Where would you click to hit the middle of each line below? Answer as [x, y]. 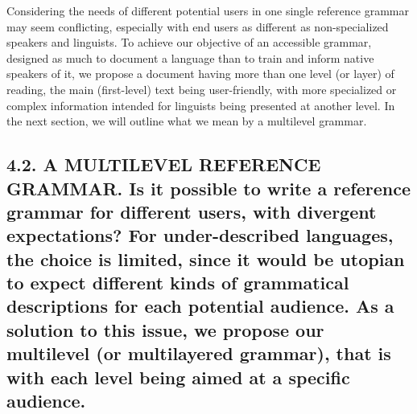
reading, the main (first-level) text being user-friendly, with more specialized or [202, 89]
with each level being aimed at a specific [178, 377]
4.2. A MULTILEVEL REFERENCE [164, 164]
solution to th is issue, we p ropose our [165, 329]
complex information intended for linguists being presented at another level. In [201, 105]
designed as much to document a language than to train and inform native [190, 57]
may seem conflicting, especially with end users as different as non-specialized [198, 26]
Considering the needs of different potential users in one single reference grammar [208, 10]
